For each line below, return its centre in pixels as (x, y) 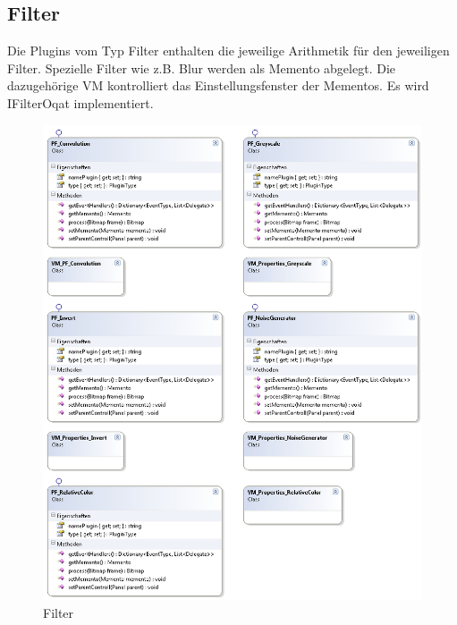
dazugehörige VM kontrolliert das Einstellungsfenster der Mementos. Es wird (218, 85)
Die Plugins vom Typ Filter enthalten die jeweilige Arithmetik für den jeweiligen (228, 51)
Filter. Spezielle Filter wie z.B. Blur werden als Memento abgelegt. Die (201, 68)
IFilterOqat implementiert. (80, 102)
